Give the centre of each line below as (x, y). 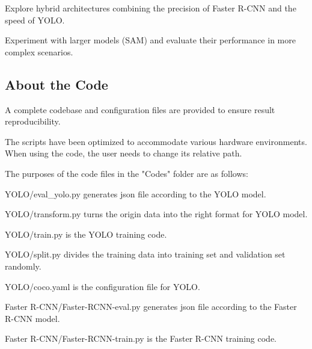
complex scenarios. (39, 51)
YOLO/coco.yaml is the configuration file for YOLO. (102, 286)
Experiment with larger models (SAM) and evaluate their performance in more (150, 40)
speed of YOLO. (35, 20)
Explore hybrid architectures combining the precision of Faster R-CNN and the (151, 8)
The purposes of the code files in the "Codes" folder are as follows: (127, 173)
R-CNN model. (32, 318)
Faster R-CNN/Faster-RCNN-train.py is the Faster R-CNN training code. (141, 338)
